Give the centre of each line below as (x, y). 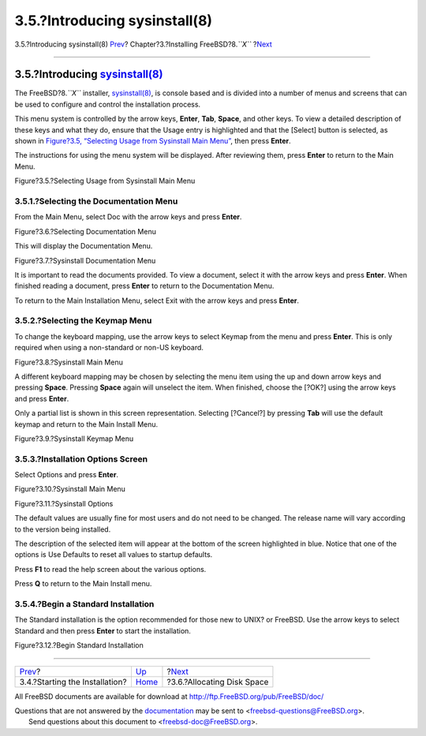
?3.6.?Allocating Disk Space (218, 682)
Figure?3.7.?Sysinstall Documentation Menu (85, 260)
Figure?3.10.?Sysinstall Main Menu (70, 489)
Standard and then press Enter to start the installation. (103, 630)
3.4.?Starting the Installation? (73, 682)
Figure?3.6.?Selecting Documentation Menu (86, 231)
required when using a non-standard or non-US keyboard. (109, 348)
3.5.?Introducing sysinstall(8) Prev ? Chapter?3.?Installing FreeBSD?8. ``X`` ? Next (143, 44)
